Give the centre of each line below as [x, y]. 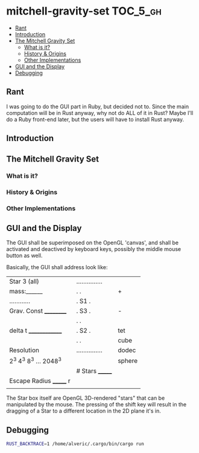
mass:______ [26, 292]
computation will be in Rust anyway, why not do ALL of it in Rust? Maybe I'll [100, 112]
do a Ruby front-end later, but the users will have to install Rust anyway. [95, 119]
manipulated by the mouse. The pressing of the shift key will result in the [96, 405]
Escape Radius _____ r [40, 381]
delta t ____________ [36, 331]
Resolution [24, 350]
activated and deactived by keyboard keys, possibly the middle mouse [94, 249]
